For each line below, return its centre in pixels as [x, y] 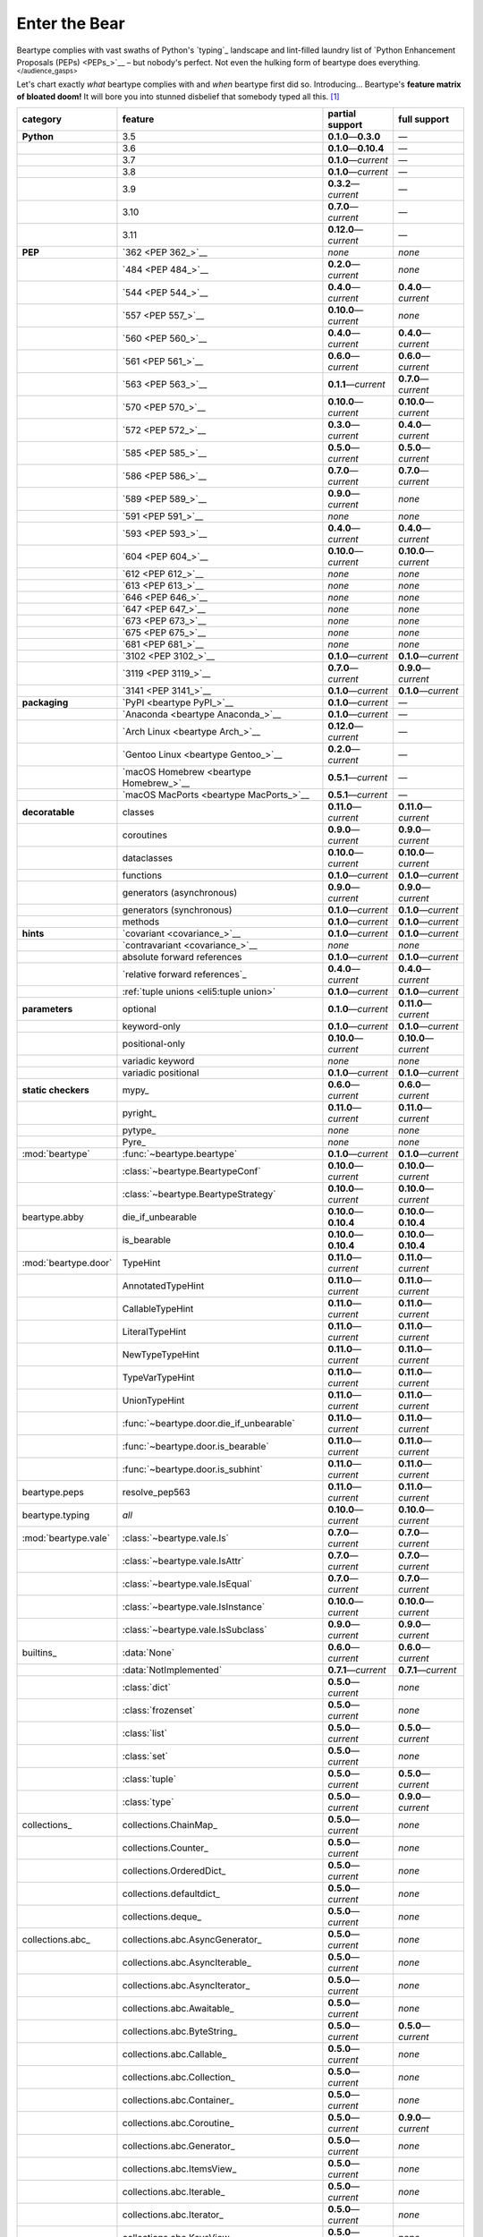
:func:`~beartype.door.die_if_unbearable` [208, 1424]
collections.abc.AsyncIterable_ [186, 1962]
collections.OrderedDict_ [174, 1871]
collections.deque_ [162, 1917]
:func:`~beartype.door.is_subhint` [192, 1469]
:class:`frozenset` [159, 1711]
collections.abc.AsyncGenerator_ [192, 1940]
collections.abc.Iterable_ [174, 2192]
